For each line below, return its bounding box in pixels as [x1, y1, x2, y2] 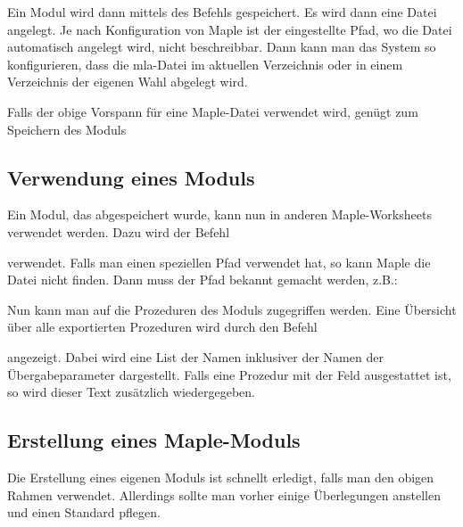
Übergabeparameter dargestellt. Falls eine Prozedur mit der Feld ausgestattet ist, [7, 365, 451, 383]
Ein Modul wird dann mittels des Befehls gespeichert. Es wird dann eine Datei [7, 3, 437, 21]
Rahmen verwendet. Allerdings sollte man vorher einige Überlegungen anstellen [7, 485, 441, 504]
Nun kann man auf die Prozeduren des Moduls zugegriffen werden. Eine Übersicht [7, 300, 457, 318]
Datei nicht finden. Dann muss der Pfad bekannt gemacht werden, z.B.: [7, 270, 398, 289]
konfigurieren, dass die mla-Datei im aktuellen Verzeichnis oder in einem [7, 54, 403, 73]
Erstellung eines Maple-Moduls [7, 426, 301, 454]
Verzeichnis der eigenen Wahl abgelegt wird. [7, 72, 248, 91]
